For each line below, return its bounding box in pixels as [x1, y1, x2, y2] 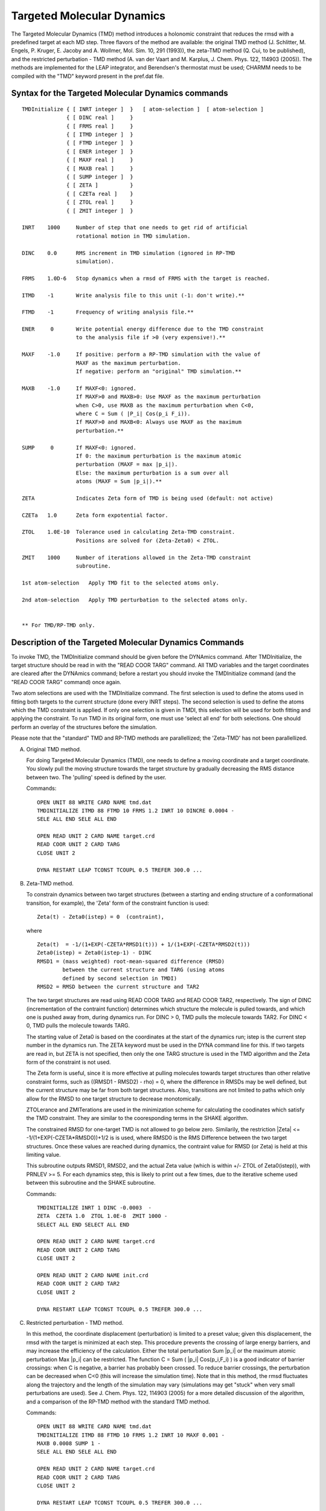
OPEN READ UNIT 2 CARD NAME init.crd [37, 1272, 149, 1279]
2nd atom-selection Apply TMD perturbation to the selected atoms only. [22, 596, 248, 603]
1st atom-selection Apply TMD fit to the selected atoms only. [22, 579, 220, 586]
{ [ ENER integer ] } [66, 148, 134, 155]
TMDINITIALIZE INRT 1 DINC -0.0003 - [37, 1204, 152, 1211]
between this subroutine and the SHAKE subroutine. [26, 1179, 156, 1186]
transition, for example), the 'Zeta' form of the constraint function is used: [26, 899, 209, 907]
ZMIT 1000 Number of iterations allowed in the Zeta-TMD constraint [22, 554, 251, 561]
